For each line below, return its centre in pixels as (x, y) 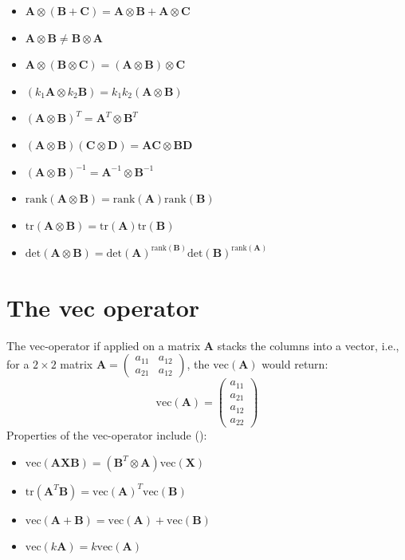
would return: (295, 364)
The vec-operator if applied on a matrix (104, 345)
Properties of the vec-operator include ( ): (107, 435)
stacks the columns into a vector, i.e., (308, 345)
